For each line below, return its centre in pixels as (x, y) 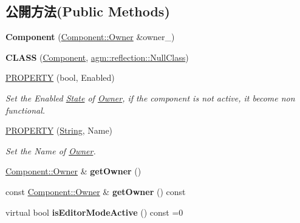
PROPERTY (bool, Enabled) (60, 77)
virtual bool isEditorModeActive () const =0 (94, 212)
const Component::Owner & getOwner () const (96, 191)
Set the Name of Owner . (51, 150)
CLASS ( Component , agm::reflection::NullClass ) (97, 57)
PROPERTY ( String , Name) (59, 130)
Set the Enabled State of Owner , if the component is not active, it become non (150, 98)
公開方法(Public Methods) (88, 11)
